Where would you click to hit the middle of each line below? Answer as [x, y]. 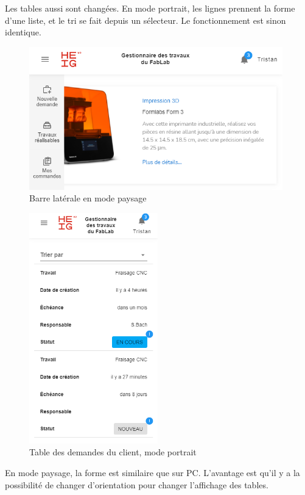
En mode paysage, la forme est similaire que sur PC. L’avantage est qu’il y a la [152, 473]
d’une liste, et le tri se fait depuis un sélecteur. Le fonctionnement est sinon [145, 20]
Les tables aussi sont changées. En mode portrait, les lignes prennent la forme [150, 8]
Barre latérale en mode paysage [88, 198]
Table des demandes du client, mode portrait [113, 452]
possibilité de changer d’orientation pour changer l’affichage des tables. [137, 484]
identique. [23, 32]
